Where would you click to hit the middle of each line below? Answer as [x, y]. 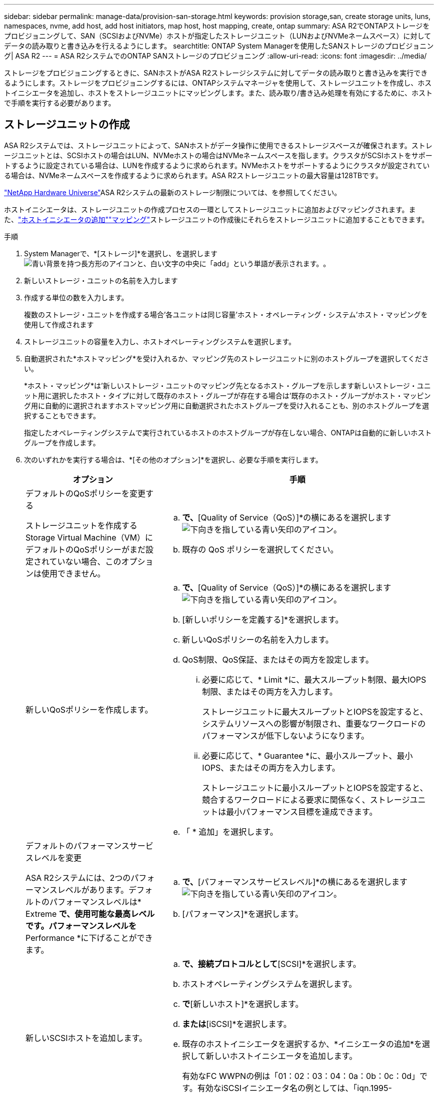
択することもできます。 [62, 415]
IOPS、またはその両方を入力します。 [271, 767]
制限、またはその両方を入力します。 [270, 691]
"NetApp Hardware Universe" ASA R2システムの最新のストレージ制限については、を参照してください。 [173, 192]
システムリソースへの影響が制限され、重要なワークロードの [314, 723]
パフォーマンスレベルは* [95, 902]
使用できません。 [73, 573]
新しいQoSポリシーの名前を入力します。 [258, 639]
